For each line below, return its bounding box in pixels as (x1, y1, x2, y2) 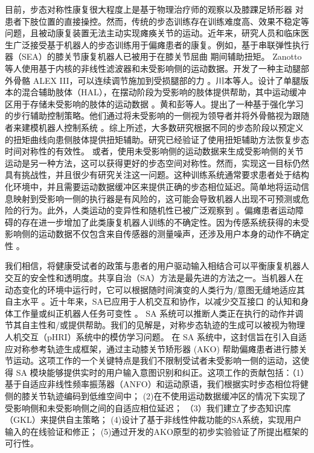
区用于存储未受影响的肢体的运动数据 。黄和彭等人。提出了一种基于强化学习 (5, 97, 304, 110)
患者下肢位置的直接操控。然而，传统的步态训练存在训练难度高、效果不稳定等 (5, 14, 309, 27)
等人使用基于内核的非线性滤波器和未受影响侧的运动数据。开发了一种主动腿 (5, 62, 301, 74)
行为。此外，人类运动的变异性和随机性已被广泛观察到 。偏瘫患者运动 (21, 204, 295, 217)
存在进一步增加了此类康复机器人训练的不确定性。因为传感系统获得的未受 (21, 215, 309, 228)
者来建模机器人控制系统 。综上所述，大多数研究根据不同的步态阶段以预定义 (5, 121, 304, 133)
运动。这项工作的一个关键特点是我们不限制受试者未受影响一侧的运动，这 (13, 354, 301, 367)
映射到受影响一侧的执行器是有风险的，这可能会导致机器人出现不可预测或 (13, 192, 301, 204)
